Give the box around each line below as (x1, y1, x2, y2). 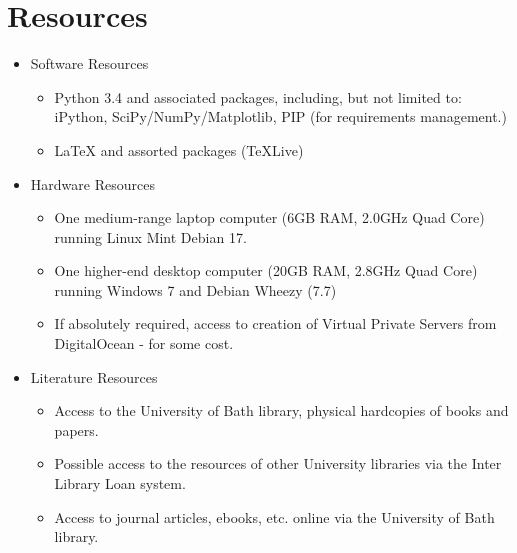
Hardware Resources (30, 173, 155, 194)
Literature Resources (30, 366, 158, 387)
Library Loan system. (54, 473, 186, 494)
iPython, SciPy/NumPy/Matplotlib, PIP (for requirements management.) (54, 106, 507, 127)
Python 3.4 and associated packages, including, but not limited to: (54, 86, 462, 107)
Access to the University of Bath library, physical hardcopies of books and (54, 400, 509, 421)
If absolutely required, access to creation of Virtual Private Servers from (54, 313, 497, 334)
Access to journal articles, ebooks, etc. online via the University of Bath (54, 506, 495, 527)
